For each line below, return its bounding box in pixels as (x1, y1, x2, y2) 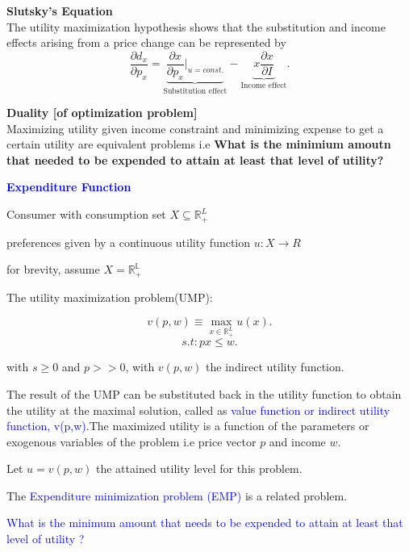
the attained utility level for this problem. (95, 460, 303, 477)
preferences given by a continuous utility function (6, 233, 251, 250)
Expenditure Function (6, 178, 131, 195)
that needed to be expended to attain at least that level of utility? (6, 151, 384, 168)
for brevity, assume (6, 261, 100, 278)
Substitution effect (163, 86, 227, 95)
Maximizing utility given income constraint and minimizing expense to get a (6, 119, 384, 136)
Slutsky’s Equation (6, 2, 113, 19)
